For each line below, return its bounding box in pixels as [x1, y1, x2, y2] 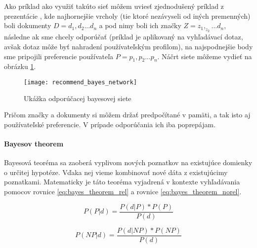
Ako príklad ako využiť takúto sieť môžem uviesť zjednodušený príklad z [4, 1, 224, 11]
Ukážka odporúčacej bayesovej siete [24, 93, 131, 103]
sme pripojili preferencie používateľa [4, 51, 114, 61]
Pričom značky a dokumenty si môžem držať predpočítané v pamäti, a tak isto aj [4, 109, 251, 120]
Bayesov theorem [4, 139, 64, 148]
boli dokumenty [4, 20, 51, 31]
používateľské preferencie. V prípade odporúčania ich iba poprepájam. [4, 119, 216, 129]
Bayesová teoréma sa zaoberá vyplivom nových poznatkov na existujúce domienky [4, 157, 253, 168]
